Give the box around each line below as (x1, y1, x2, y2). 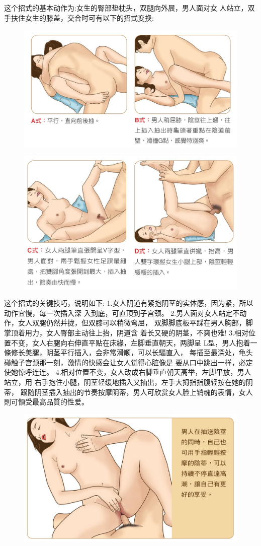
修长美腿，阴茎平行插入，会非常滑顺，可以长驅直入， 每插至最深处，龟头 (11, 347, 253, 358)
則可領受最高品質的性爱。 (4, 396, 89, 407)
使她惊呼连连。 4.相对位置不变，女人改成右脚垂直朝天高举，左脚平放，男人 (4, 367, 251, 377)
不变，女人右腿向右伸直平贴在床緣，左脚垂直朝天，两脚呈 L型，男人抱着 (11, 337, 250, 348)
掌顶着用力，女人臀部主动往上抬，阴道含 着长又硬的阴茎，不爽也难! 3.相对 (4, 327, 249, 338)
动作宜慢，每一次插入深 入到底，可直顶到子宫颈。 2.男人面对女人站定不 (4, 307, 240, 318)
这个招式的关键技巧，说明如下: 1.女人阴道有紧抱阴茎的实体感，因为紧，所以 (4, 298, 253, 308)
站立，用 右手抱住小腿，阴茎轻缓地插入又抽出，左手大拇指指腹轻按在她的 (4, 377, 246, 387)
